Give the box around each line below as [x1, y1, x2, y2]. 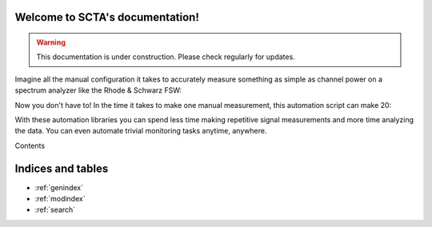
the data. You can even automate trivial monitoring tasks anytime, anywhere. [14, 126, 267, 136]
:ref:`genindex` [34, 182, 84, 192]
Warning [36, 38, 66, 47]
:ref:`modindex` [34, 194, 86, 204]
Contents [14, 141, 46, 150]
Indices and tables [14, 161, 109, 175]
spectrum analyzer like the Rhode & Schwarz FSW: [14, 86, 182, 95]
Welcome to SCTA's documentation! [14, 10, 200, 24]
